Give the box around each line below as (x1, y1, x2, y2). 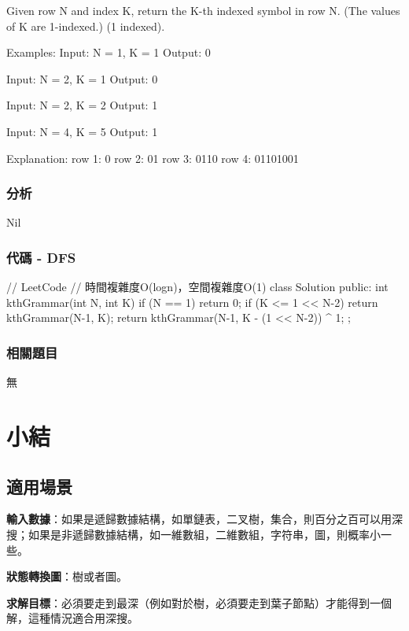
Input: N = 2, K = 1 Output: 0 (6, 70, 158, 87)
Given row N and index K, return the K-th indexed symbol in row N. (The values (6, 2, 400, 18)
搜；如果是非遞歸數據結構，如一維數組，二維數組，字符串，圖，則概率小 (6, 526, 381, 542)
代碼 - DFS (6, 247, 76, 267)
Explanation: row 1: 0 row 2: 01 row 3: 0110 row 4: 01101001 (6, 149, 299, 166)
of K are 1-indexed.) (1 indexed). (6, 17, 165, 34)
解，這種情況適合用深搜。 (6, 610, 138, 626)
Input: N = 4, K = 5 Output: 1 (6, 123, 158, 139)
